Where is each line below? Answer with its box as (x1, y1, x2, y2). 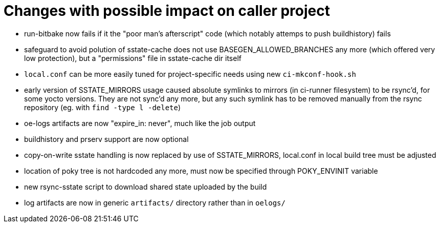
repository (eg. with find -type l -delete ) (24, 102, 181, 112)
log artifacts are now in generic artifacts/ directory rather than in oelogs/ (24, 198, 285, 207)
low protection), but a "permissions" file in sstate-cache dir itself (24, 53, 241, 63)
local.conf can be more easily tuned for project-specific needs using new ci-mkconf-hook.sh (24, 69, 356, 78)
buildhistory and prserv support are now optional (24, 134, 189, 143)
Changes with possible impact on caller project (4, 2, 330, 19)
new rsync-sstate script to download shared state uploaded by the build (24, 182, 267, 191)
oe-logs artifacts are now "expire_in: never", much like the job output (24, 118, 256, 128)
